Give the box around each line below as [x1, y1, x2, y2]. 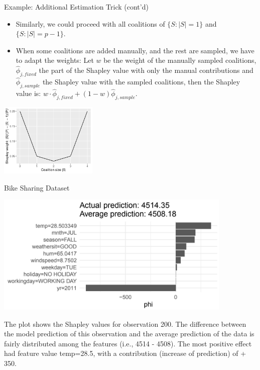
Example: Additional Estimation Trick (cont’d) [4, 2, 149, 12]
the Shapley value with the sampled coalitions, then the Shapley [42, 76, 240, 87]
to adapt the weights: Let [16, 55, 94, 65]
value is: [16, 88, 41, 99]
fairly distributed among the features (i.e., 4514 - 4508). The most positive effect [4, 338, 252, 348]
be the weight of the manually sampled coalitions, [103, 55, 256, 65]
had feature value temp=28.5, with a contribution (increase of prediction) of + [4, 348, 246, 358]
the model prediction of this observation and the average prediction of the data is [4, 328, 254, 339]
